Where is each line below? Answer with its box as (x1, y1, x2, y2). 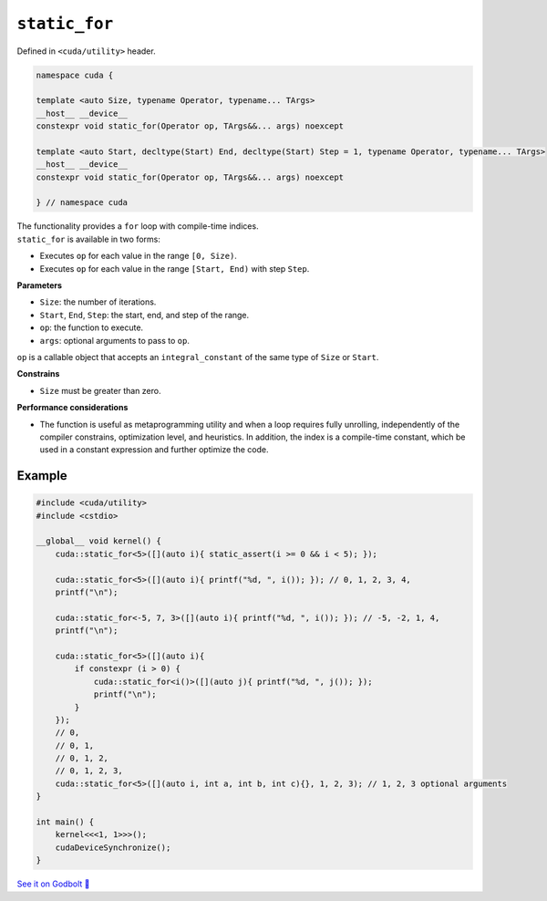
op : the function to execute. (39, 322, 144, 333)
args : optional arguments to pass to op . (39, 335, 191, 346)
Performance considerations (16, 402, 129, 413)
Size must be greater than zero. (39, 385, 161, 396)
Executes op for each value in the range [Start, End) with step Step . (39, 263, 310, 274)
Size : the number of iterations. (39, 296, 157, 307)
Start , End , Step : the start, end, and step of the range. (39, 309, 250, 320)
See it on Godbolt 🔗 (16, 878, 90, 889)
